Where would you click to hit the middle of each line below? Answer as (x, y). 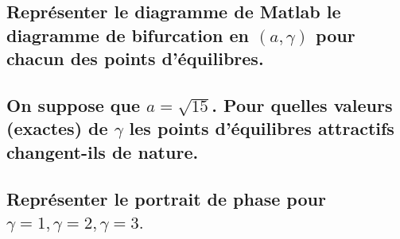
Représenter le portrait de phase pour (166, 198)
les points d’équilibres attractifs (262, 128)
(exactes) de (57, 128)
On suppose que (74, 104)
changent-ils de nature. (103, 151)
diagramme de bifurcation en (128, 35)
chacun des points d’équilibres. (135, 58)
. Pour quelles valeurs (302, 104)
